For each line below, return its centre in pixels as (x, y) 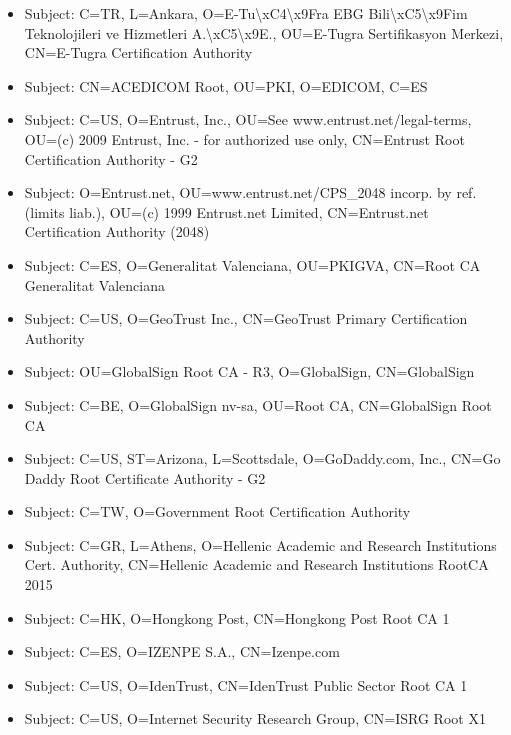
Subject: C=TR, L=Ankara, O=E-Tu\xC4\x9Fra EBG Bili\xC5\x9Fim (246, 13)
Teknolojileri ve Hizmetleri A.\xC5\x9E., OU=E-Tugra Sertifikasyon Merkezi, (264, 32)
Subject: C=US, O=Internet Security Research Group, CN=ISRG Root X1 (255, 718)
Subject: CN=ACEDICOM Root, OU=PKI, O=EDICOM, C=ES (226, 85)
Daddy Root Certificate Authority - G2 (145, 477)
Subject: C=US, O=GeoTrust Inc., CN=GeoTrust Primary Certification (246, 318)
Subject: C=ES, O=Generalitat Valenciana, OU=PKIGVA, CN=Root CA (252, 264)
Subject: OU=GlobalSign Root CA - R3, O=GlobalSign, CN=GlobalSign (249, 371)
